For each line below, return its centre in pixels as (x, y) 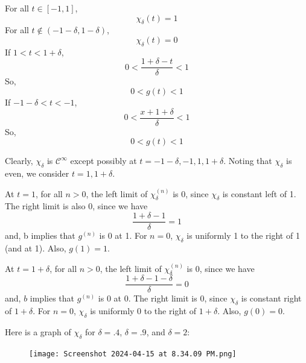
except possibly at (104, 161)
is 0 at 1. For (123, 235)
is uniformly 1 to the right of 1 (243, 235)
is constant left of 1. (259, 193)
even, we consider (37, 173)
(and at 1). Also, (36, 248)
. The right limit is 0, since (178, 298)
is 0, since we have (221, 268)
